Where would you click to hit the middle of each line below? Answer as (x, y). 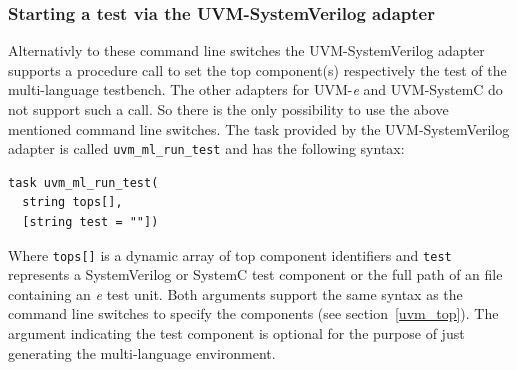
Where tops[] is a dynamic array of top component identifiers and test (230, 254)
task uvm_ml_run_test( (83, 182)
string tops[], (72, 202)
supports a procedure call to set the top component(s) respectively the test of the (257, 69)
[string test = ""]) (90, 222)
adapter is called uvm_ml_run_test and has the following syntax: (206, 148)
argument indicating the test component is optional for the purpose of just (236, 333)
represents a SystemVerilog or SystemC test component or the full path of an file (255, 274)
